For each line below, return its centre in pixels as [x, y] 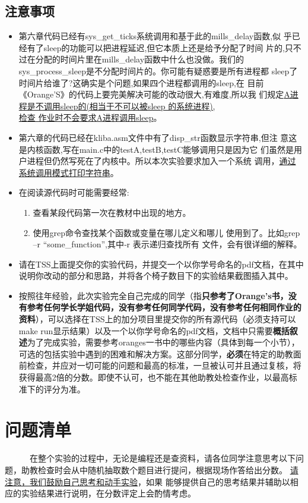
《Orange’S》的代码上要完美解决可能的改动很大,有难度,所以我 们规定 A [154, 94]
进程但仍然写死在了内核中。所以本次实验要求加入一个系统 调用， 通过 [161, 161]
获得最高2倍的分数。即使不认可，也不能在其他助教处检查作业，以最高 [154, 377]
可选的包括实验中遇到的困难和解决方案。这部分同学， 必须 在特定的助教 [156, 353]
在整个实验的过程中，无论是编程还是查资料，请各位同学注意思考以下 [162, 458]
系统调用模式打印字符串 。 [69, 172]
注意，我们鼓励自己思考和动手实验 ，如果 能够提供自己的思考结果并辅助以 [147, 481]
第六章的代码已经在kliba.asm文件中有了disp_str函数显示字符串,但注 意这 [158, 137]
